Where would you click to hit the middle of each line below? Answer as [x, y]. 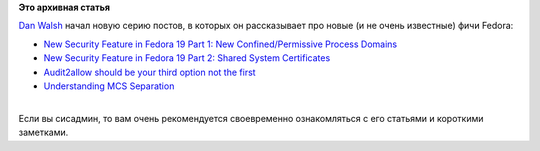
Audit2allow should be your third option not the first [149, 72]
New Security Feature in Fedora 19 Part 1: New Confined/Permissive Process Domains [220, 44]
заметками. [43, 132]
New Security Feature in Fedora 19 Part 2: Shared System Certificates [187, 58]
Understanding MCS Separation [109, 86]
